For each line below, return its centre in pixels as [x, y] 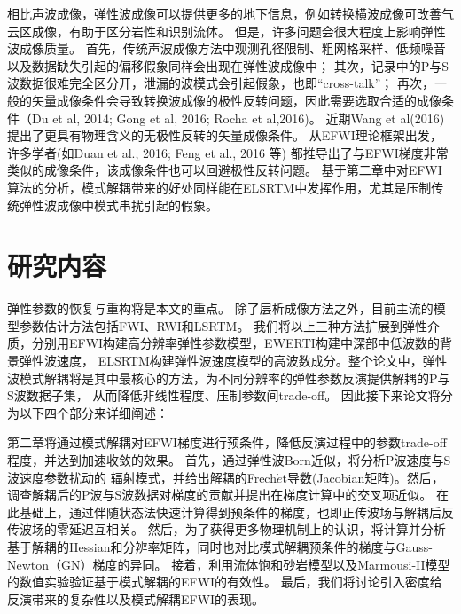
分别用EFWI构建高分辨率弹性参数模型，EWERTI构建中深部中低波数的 [235, 343]
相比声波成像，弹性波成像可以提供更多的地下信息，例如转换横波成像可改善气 [230, 13]
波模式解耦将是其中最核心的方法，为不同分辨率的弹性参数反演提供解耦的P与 [229, 378]
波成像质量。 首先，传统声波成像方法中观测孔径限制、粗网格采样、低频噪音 [227, 48]
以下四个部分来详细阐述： [94, 412]
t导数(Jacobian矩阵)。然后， [363, 477]
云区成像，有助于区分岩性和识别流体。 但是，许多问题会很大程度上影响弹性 [227, 31]
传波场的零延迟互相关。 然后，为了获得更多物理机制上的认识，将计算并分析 [227, 529]
